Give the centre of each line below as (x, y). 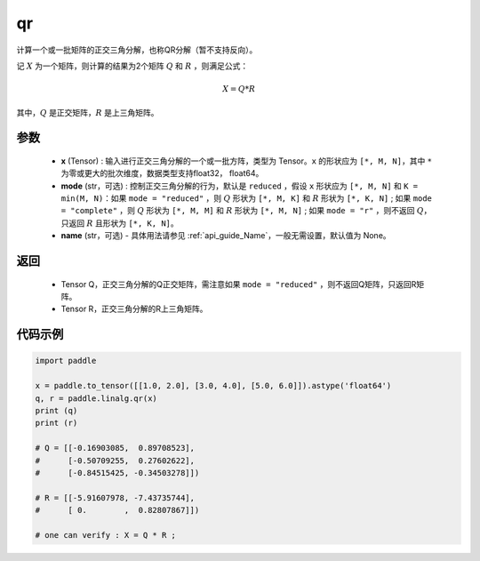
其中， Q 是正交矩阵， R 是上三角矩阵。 (88, 112)
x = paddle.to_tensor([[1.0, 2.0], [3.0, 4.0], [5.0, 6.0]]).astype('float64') (213, 386)
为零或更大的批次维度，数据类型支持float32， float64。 (162, 173)
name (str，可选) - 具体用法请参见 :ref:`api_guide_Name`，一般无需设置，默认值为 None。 (226, 236)
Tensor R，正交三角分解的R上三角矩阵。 (134, 309)
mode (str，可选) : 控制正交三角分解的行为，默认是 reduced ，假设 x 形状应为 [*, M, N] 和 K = (240, 186)
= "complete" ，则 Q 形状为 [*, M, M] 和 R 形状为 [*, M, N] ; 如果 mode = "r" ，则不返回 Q (242, 211)
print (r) (56, 423)
